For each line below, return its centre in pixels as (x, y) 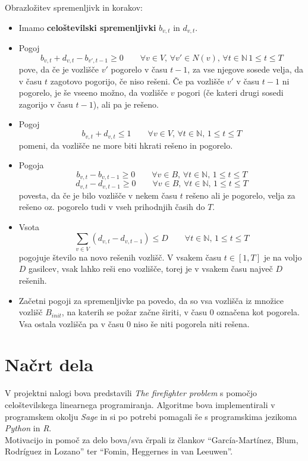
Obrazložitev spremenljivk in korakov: (74, 7)
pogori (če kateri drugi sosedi (230, 92)
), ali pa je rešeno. (126, 104)
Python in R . (28, 428)
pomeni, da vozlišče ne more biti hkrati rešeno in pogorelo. (126, 145)
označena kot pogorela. (258, 312)
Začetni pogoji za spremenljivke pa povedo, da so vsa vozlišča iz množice (151, 300)
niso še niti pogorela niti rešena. (191, 323)
